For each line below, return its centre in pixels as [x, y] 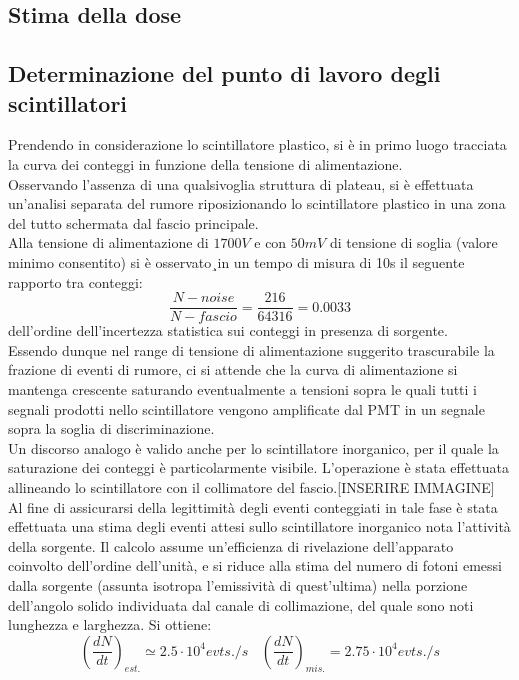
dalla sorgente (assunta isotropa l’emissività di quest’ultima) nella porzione [238, 584]
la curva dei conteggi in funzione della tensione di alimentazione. [205, 163]
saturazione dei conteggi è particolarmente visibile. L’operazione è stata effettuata [259, 467]
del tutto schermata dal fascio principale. [133, 222]
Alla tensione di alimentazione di [108, 242]
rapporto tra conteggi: [75, 281]
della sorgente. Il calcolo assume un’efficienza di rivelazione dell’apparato [231, 545]
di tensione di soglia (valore [413, 242]
